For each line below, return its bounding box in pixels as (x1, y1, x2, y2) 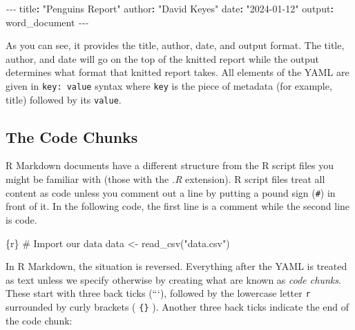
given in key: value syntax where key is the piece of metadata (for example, (6, 78, 332, 93)
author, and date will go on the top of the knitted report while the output (6, 51, 320, 66)
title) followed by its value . (6, 92, 122, 106)
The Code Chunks (6, 126, 138, 147)
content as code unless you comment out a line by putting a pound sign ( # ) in (6, 185, 336, 200)
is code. (6, 212, 37, 226)
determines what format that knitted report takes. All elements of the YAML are (6, 65, 349, 79)
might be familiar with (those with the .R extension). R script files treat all (6, 172, 325, 186)
